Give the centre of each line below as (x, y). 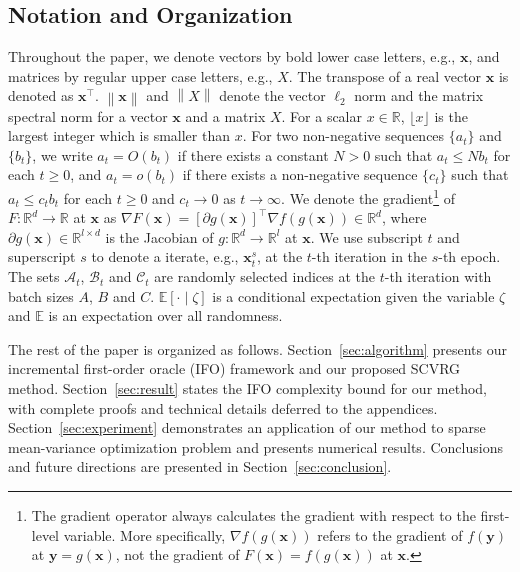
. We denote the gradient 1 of (368, 196)
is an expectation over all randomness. (165, 315)
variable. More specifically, (144, 534)
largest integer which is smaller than (119, 135)
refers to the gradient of (390, 534)
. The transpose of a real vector (385, 75)
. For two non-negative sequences (343, 135)
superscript (42, 256)
